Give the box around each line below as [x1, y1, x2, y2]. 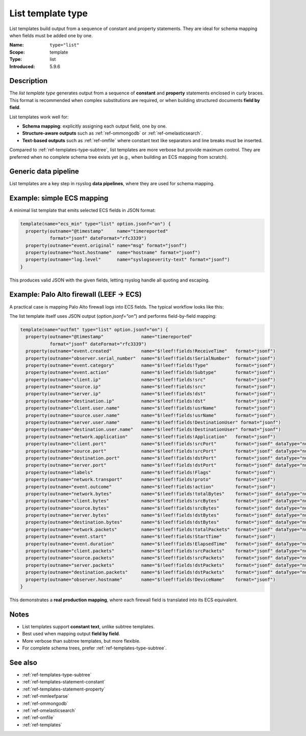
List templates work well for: [9, 114, 69, 120]
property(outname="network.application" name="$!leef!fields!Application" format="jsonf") [25, 434, 276, 440]
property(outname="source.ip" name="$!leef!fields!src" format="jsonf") [25, 384, 276, 390]
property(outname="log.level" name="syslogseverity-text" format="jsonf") [25, 257, 231, 263]
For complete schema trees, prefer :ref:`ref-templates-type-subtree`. [22, 645, 167, 651]
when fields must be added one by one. [9, 32, 93, 38]
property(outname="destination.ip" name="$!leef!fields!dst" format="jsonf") [25, 398, 276, 404]
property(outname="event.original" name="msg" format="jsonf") [25, 242, 187, 248]
